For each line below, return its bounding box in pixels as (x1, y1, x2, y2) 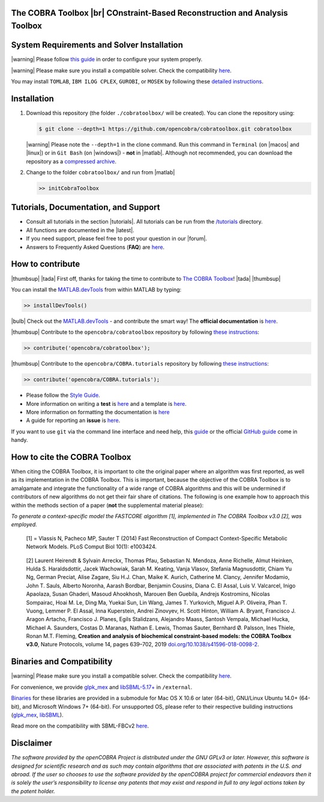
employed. (11, 521, 37, 528)
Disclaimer (11, 738, 52, 748)
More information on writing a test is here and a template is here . (26, 400, 187, 407)
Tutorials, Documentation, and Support (11, 202, 160, 213)
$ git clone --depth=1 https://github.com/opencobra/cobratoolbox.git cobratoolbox (38, 125, 292, 132)
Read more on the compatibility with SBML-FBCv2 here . (11, 722, 149, 730)
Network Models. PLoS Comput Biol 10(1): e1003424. (26, 543, 157, 550)
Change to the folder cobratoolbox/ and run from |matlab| (26, 168, 175, 176)
